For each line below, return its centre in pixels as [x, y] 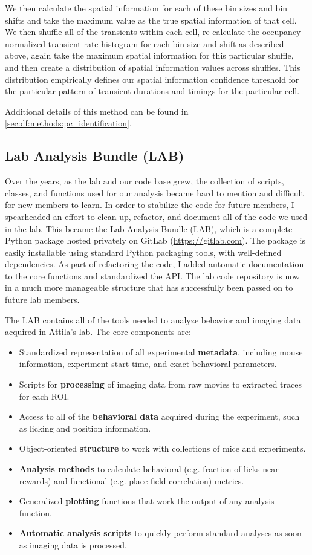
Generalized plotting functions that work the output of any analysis [147, 501]
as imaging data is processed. [73, 544]
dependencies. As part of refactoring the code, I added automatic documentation [154, 264]
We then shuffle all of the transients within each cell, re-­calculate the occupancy [153, 32]
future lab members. [42, 300]
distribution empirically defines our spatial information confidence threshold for [152, 79]
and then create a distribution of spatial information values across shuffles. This [153, 67]
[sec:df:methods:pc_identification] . [68, 123]
